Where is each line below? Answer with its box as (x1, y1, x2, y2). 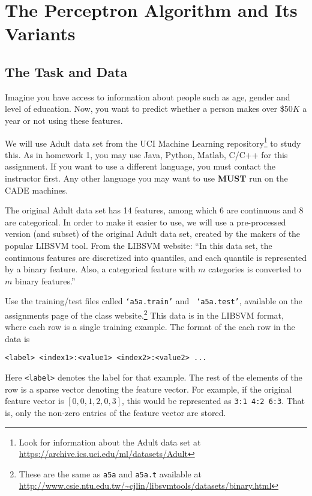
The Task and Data (5, 62, 128, 81)
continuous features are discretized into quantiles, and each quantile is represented (5, 251, 307, 263)
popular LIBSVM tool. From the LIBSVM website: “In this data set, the (5, 239, 272, 251)
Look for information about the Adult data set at (19, 435, 201, 448)
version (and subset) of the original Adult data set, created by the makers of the (5, 227, 301, 240)
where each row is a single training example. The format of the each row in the (5, 320, 295, 333)
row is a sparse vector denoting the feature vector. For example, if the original (5, 382, 292, 395)
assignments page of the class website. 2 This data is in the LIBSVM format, (5, 307, 284, 321)
